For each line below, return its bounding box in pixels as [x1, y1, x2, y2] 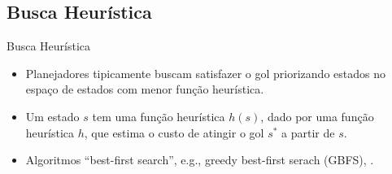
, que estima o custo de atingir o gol [84, 124, 264, 141]
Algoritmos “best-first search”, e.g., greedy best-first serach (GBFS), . [25, 151, 374, 168]
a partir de [281, 124, 335, 141]
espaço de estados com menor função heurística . [25, 80, 264, 98]
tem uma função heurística [92, 107, 225, 124]
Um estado [25, 107, 80, 124]
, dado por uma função [260, 107, 374, 124]
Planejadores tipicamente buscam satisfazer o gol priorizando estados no [25, 64, 385, 81]
